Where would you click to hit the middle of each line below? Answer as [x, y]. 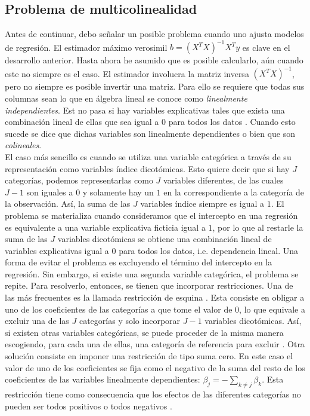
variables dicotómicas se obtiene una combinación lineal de [165, 239]
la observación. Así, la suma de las [68, 204]
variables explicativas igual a [57, 250]
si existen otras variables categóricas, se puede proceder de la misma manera [144, 332]
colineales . [23, 145]
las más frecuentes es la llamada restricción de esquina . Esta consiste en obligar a [155, 297]
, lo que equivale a [272, 309]
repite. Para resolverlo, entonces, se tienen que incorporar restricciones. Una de [149, 285]
